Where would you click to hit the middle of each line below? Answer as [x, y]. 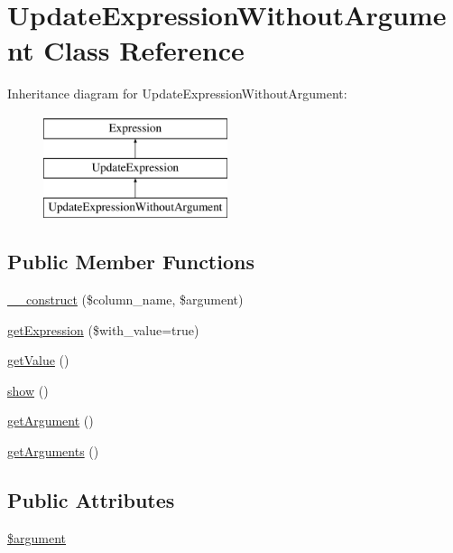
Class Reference [144, 50]
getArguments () [53, 451]
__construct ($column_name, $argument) [125, 300]
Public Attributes [91, 500]
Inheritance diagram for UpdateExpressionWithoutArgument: [177, 94]
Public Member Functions [131, 262]
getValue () [38, 360]
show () [28, 390]
